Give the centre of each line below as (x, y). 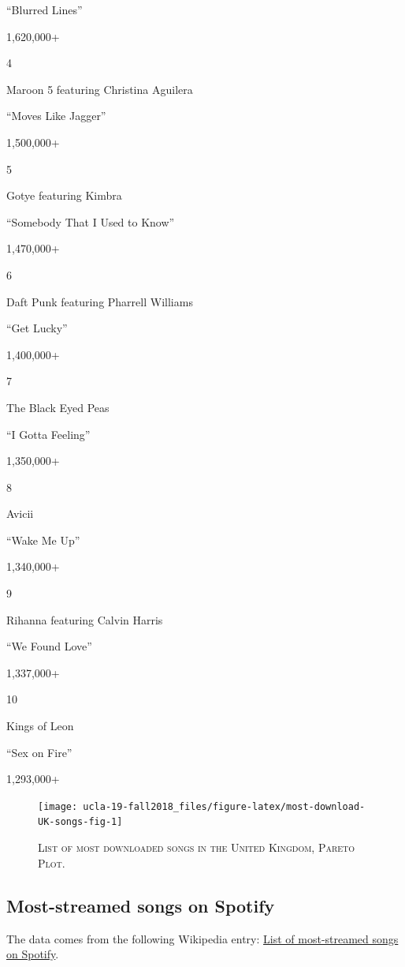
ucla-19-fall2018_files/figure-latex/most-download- (224, 806)
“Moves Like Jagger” (56, 116)
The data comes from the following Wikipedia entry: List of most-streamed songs (202, 938)
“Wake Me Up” (43, 540)
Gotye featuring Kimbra (64, 195)
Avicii (20, 513)
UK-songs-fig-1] (80, 822)
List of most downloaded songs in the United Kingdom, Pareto (197, 847)
